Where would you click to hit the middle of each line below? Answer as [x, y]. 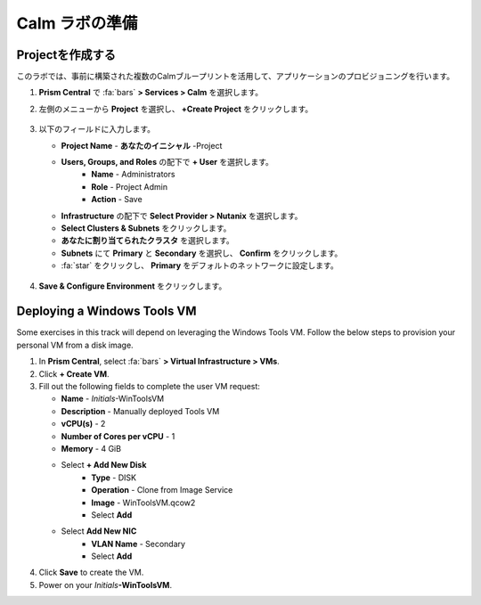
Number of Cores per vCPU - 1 [118, 436]
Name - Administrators [133, 175]
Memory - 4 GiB [91, 448]
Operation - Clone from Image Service [162, 490]
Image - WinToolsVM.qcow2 [143, 503]
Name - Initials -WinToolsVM [113, 399]
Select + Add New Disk [104, 465]
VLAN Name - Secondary [139, 544]
